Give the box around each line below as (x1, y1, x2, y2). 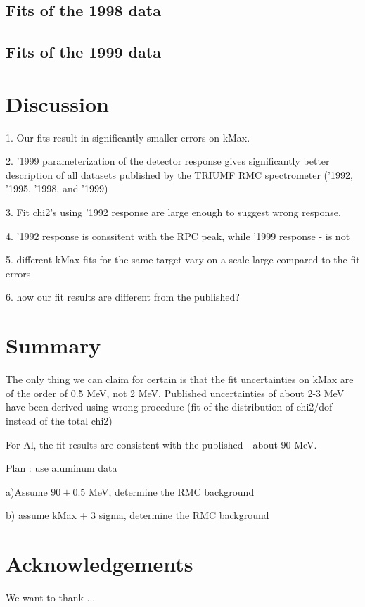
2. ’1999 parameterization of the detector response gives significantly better (6, 154, 330, 168)
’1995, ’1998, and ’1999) (6, 181, 108, 196)
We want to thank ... (6, 590, 96, 605)
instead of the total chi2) (6, 413, 113, 427)
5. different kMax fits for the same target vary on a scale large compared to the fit (6, 252, 360, 267)
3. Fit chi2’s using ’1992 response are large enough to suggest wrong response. (6, 205, 341, 220)
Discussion (6, 89, 109, 118)
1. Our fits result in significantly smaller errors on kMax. (6, 130, 250, 144)
